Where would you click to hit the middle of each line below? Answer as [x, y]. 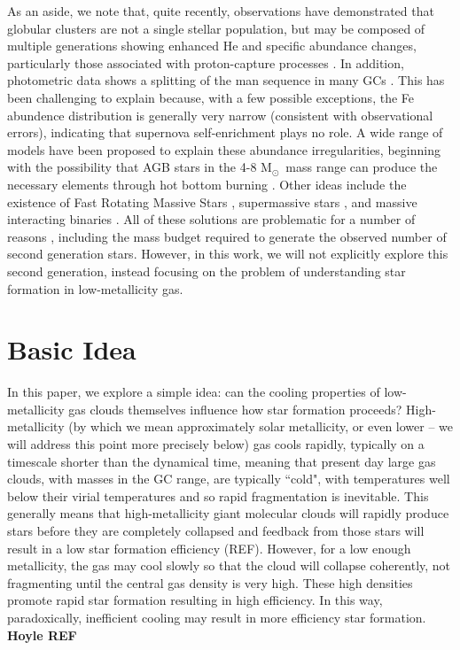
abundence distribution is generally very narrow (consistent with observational [220, 115]
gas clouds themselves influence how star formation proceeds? [235, 409]
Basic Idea [72, 349]
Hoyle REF [42, 635]
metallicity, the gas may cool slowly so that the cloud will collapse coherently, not [229, 565]
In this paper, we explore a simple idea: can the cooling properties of [194, 392]
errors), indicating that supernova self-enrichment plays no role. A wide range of [225, 132]
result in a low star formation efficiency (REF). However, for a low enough [209, 548]
